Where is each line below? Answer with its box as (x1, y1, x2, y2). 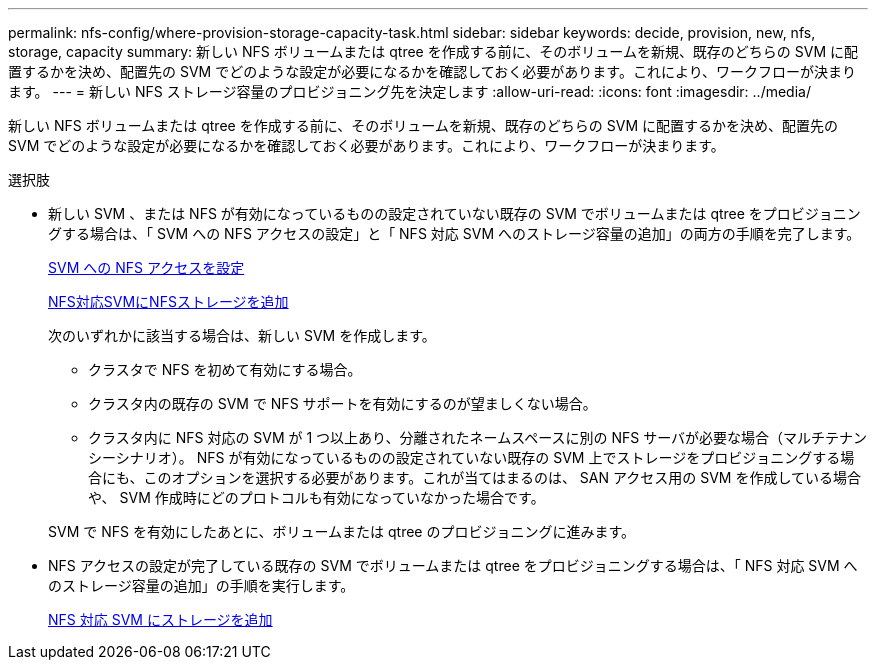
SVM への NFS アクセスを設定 (48, 259, 245, 276)
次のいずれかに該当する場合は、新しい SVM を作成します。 (48, 327, 436, 344)
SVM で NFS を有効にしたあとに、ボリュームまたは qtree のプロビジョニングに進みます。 (48, 523, 636, 540)
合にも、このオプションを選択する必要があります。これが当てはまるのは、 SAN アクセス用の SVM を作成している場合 (88, 469, 862, 486)
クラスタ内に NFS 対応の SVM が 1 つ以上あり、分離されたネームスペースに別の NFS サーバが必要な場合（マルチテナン (88, 429, 867, 446)
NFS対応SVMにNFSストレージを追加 (48, 293, 289, 310)
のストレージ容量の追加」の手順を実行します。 (48, 577, 355, 594)
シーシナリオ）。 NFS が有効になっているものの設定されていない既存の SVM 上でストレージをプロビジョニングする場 (88, 449, 855, 466)
